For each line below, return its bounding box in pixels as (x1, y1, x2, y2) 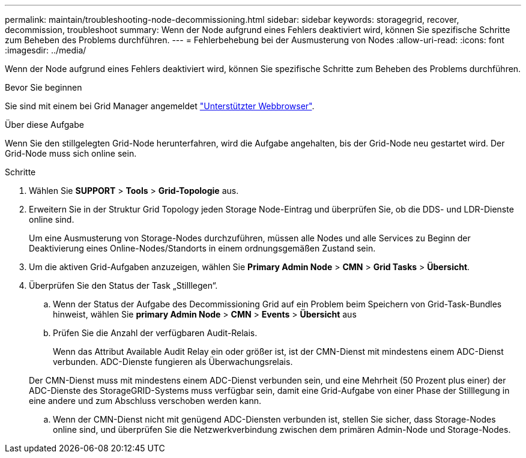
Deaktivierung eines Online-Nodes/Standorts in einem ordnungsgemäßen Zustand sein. (29, 243, 376, 253)
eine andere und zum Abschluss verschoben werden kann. (29, 396, 261, 406)
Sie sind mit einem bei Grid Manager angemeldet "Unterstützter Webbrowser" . (5, 101, 315, 111)
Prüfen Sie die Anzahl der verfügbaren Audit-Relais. (53, 328, 258, 338)
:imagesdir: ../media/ (5, 45, 86, 55)
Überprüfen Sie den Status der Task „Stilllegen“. (29, 280, 218, 291)
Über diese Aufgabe (5, 119, 84, 130)
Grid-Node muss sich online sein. (5, 148, 137, 158)
